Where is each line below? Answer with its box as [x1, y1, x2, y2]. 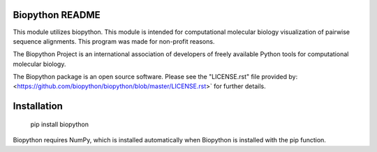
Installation [13, 101, 63, 112]
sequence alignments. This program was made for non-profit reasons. [13, 37, 215, 45]
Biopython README [13, 9, 101, 21]
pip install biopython [30, 120, 89, 128]
